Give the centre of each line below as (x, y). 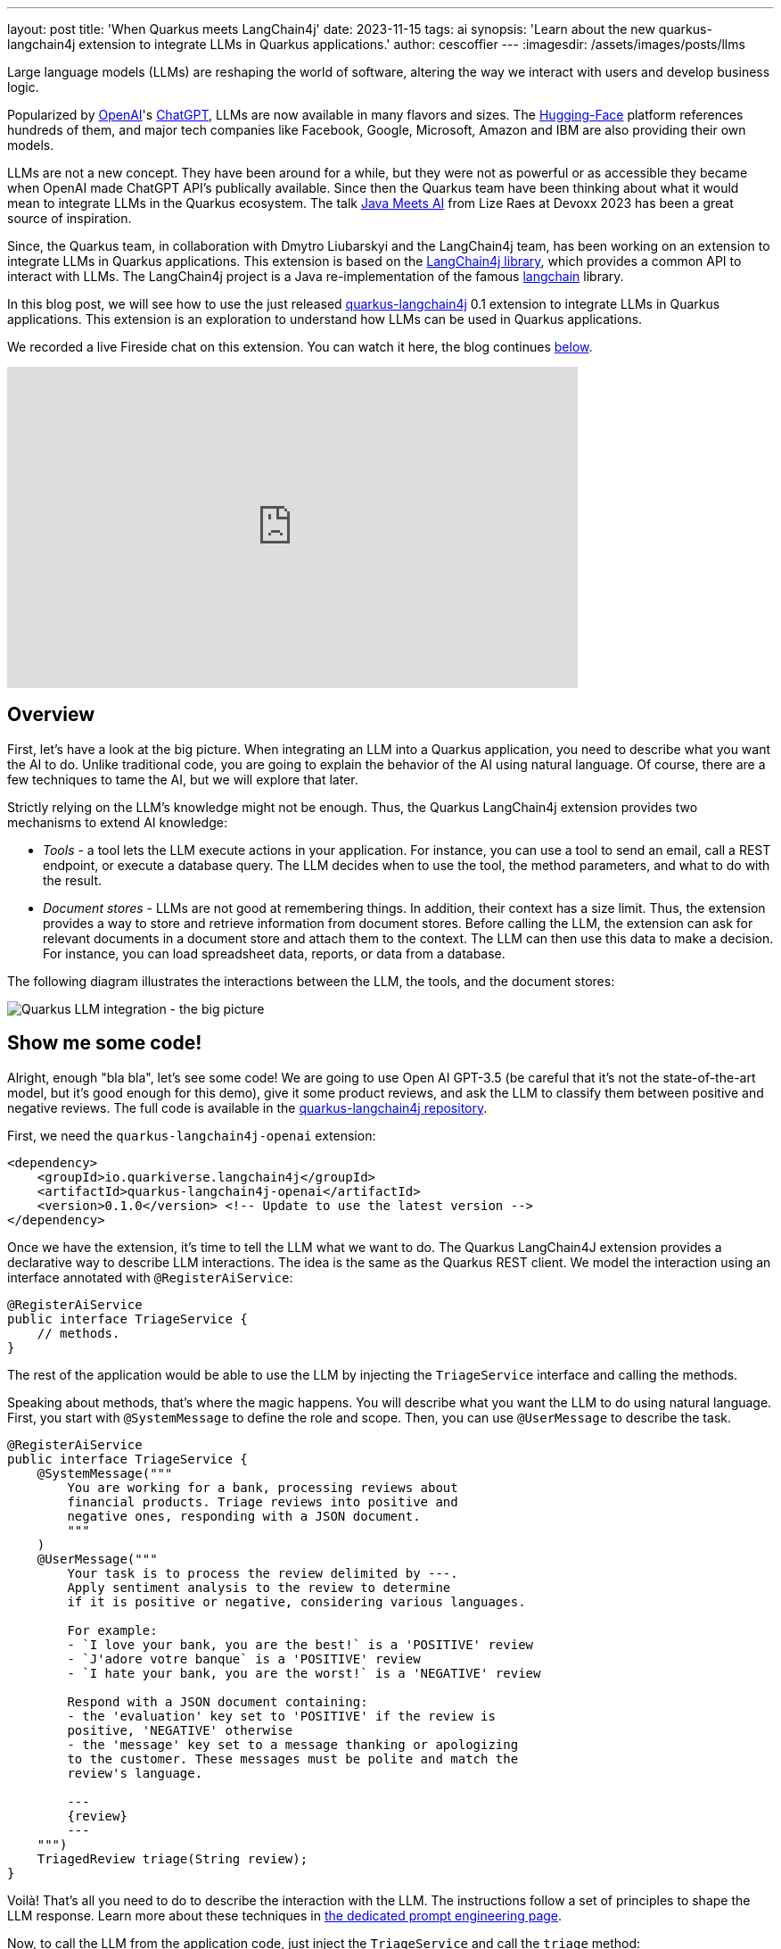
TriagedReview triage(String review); (173, 1858)
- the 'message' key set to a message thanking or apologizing (293, 1744)
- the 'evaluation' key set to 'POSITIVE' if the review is (281, 1716)
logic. (23, 87)
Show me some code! (105, 1043)
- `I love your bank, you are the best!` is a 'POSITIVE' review (300, 1644)
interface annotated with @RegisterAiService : (150, 1277)
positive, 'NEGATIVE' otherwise (180, 1730)
